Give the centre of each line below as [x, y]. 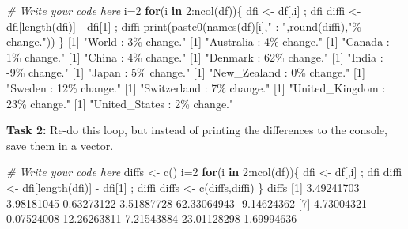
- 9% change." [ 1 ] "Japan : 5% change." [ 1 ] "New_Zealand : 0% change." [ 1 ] [186, 72]
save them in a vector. [60, 145]
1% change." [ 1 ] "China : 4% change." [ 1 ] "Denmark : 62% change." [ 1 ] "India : [195, 56]
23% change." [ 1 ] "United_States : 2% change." [120, 103]
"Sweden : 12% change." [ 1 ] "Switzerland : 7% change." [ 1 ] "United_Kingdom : [196, 87]
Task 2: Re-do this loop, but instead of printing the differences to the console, [197, 130]
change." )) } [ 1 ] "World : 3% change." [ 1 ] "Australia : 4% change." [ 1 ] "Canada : [198, 41]
